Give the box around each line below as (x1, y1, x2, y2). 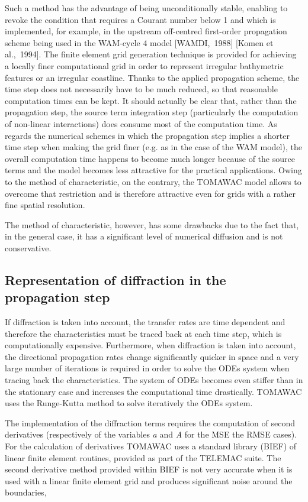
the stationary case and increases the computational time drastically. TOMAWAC (5, 385, 302, 397)
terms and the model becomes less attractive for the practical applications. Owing (5, 164, 302, 176)
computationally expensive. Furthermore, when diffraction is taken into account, (5, 339, 296, 351)
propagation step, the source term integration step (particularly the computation (5, 106, 299, 118)
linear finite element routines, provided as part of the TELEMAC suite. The (5, 451, 281, 464)
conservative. (5, 241, 52, 254)
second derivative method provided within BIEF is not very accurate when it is (5, 463, 293, 475)
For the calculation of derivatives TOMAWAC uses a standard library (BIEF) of (5, 440, 297, 452)
